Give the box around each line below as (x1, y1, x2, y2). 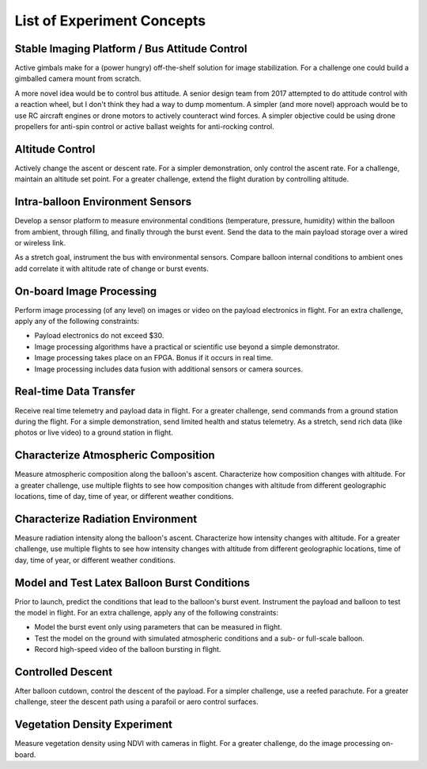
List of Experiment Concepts (14, 12, 206, 29)
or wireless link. (14, 238, 66, 247)
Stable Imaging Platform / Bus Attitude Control (14, 42, 248, 55)
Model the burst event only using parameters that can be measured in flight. (34, 622, 282, 632)
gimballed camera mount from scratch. (14, 74, 142, 83)
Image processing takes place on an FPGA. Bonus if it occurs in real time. (34, 353, 274, 363)
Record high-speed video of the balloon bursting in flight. (34, 645, 221, 654)
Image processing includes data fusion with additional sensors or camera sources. (34, 364, 304, 374)
